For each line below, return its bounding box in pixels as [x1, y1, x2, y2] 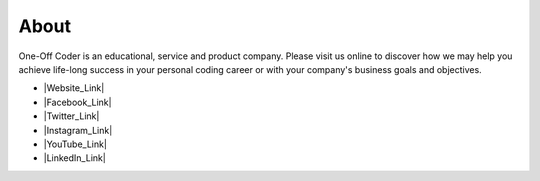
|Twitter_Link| [43, 110, 100, 122]
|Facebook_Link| [43, 96, 112, 108]
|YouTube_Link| [43, 138, 107, 150]
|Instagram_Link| [43, 124, 113, 136]
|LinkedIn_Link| [43, 152, 107, 164]
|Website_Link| [43, 82, 105, 94]
